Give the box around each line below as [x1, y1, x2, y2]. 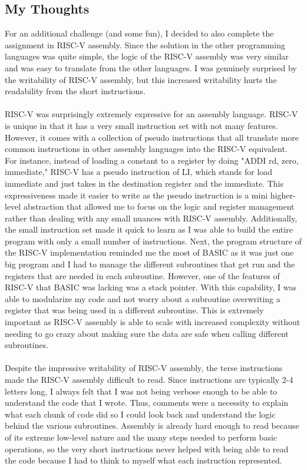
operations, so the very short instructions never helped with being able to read [5, 442, 289, 455]
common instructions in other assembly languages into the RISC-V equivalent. [5, 143, 288, 155]
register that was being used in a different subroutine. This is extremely [5, 304, 264, 316]
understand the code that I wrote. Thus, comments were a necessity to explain [5, 396, 289, 409]
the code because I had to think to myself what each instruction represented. [5, 454, 282, 466]
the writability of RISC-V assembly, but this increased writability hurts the [5, 73, 277, 85]
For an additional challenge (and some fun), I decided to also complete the [5, 27, 274, 39]
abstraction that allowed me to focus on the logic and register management [23, 200, 295, 213]
